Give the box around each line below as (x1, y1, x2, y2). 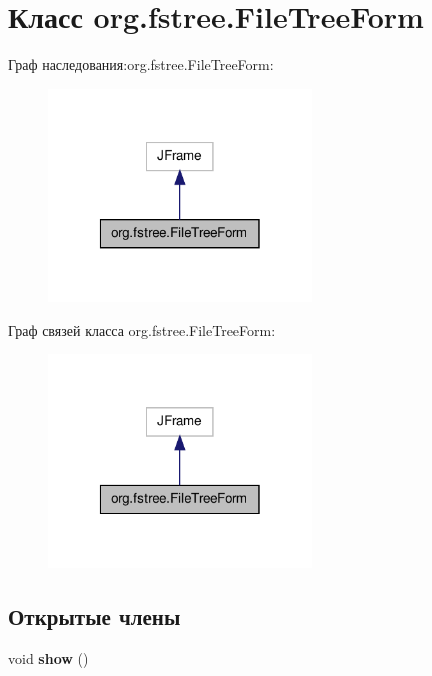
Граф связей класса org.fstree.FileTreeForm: (8, 319, 276, 340)
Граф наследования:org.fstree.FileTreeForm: (8, 54, 274, 75)
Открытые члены (8, 600, 181, 631)
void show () (8, 647, 89, 668)
